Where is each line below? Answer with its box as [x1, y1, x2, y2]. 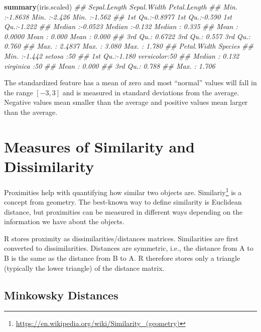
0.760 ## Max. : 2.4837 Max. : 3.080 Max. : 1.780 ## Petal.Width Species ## [4, 41, 253, 51]
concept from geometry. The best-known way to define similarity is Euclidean [4, 197, 242, 207]
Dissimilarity [4, 155, 94, 176]
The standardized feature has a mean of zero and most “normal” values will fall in [4, 77, 257, 88]
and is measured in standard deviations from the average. [62, 87, 239, 97]
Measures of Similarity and [4, 136, 195, 156]
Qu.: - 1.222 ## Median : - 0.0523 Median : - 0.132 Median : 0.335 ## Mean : [4, 21, 238, 32]
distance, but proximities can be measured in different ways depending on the [4, 206, 243, 217]
